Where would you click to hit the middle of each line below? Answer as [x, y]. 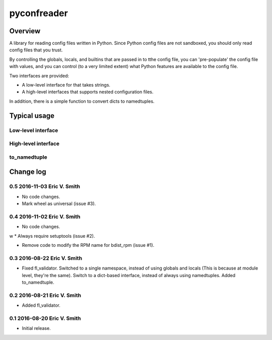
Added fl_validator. [41, 305]
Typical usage [32, 116]
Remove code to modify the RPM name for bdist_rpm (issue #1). [88, 245]
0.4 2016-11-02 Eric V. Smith [45, 217]
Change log [28, 172]
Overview [25, 31]
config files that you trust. [36, 50]
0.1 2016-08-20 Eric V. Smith [45, 318]
